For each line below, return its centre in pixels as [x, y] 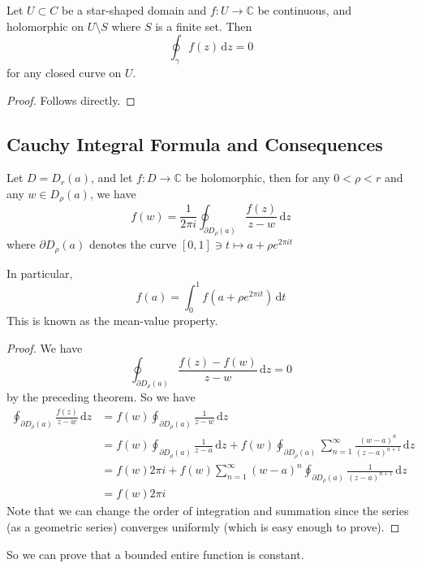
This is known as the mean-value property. [112, 321]
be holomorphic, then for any [258, 178]
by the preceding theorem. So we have [101, 397]
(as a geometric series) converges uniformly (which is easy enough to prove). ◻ [203, 526]
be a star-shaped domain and [134, 10]
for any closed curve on [64, 72]
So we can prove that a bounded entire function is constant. [155, 554]
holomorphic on [45, 26]
